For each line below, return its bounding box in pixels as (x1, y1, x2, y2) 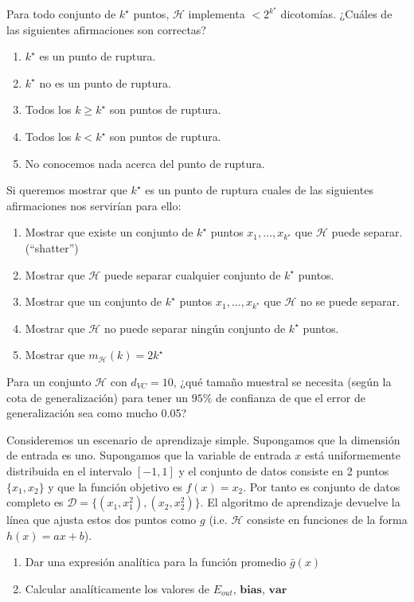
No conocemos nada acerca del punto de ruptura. (25, 154, 265, 171)
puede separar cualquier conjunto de (103, 266, 281, 283)
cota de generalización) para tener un (6, 389, 189, 405)
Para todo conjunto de (6, 6, 116, 22)
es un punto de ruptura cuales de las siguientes (145, 182, 373, 198)
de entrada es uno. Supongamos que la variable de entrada (6, 447, 291, 463)
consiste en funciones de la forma (246, 511, 408, 528)
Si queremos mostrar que (6, 182, 127, 198)
